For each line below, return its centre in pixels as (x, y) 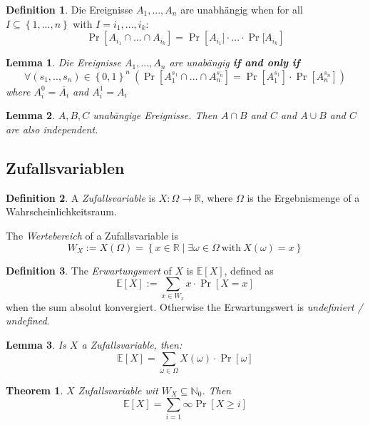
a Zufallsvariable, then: (132, 345)
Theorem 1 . (35, 390)
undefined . (28, 321)
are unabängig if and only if (235, 62)
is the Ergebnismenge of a (303, 197)
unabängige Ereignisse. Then (155, 115)
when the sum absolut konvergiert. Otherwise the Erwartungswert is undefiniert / (184, 306)
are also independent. (52, 129)
